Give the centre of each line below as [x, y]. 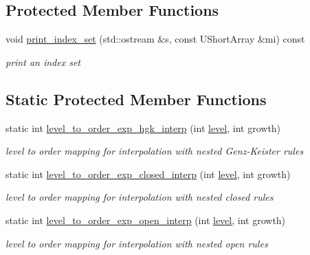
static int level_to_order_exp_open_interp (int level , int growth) [146, 220]
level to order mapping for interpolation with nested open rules [137, 243]
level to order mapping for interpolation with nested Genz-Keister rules [155, 151]
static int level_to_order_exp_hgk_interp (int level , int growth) [143, 127]
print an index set [43, 62]
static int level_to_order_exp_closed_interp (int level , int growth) [148, 174]
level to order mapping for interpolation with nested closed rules [140, 197]
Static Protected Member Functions [136, 99]
